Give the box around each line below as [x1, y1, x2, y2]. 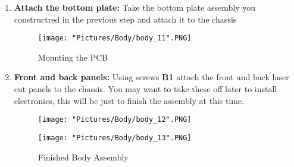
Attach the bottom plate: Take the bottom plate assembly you [14, 1, 255, 13]
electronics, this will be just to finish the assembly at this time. [14, 94, 245, 106]
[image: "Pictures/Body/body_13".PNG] [37, 133, 192, 142]
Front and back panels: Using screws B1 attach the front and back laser [14, 71, 289, 83]
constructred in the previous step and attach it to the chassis [14, 12, 237, 25]
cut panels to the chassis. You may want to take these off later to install [14, 83, 277, 95]
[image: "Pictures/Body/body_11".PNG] [37, 34, 192, 43]
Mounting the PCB [37, 51, 108, 63]
